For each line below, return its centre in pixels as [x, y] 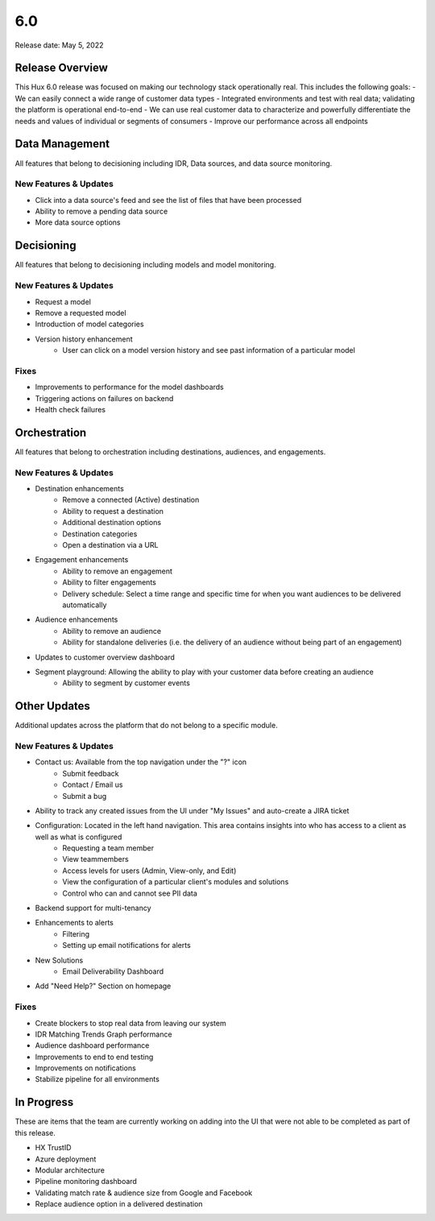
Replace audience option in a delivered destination [119, 1204]
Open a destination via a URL [110, 544]
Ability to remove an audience [112, 631]
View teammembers [95, 859]
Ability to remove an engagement [118, 571]
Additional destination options [112, 523]
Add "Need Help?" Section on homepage [103, 986]
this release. [35, 1132]
